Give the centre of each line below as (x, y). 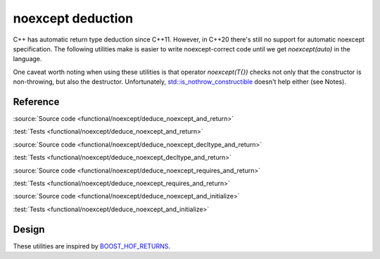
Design (29, 229)
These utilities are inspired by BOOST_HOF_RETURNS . (92, 246)
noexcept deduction (73, 18)
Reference (36, 102)
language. (27, 59)
